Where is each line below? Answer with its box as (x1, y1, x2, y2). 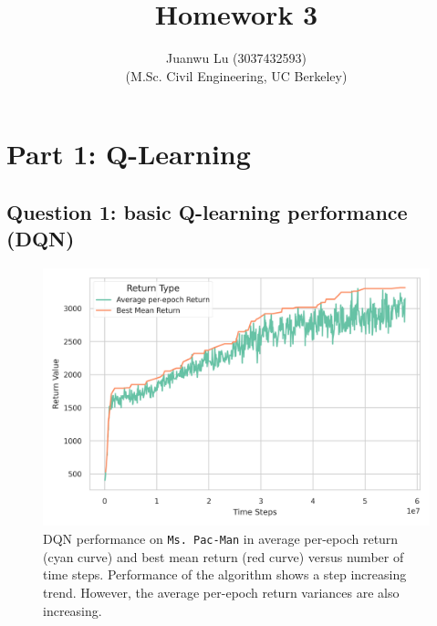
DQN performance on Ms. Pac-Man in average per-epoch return (43, 529, 399, 548)
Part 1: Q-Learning (6, 135, 251, 172)
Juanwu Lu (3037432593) (165, 48, 307, 68)
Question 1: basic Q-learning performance (6, 197, 408, 225)
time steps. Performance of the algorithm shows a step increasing (43, 565, 407, 584)
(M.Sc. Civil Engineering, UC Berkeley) (125, 66, 348, 85)
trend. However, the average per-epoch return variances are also (43, 582, 400, 601)
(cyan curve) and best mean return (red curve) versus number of (43, 547, 404, 566)
